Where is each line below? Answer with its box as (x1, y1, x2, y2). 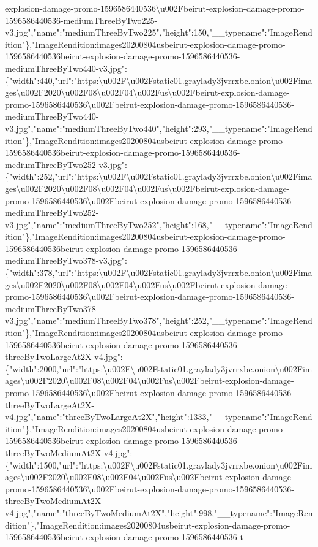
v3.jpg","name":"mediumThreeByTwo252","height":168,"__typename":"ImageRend (5, 218, 312, 231)
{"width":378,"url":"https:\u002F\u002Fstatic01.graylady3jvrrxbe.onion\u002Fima (5, 266, 312, 279)
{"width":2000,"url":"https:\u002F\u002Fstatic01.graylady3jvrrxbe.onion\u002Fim (5, 362, 312, 375)
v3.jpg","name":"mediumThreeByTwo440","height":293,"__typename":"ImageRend (5, 121, 312, 134)
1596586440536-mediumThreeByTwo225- (5, 13, 158, 26)
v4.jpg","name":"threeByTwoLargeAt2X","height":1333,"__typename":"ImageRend (5, 410, 312, 423)
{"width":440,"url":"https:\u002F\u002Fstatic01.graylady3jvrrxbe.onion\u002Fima (5, 74, 312, 86)
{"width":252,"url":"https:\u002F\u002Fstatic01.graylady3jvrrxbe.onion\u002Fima (5, 170, 312, 183)
